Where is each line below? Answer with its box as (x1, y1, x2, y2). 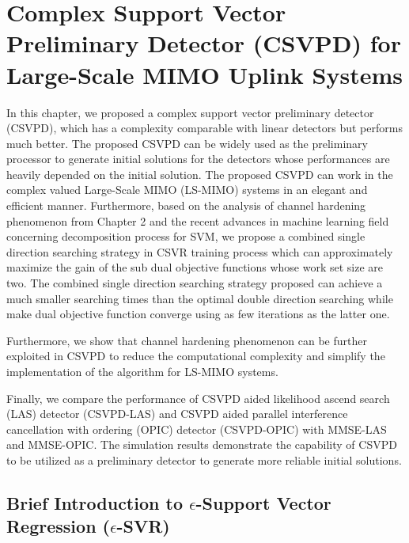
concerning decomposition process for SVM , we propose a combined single (6, 228, 365, 245)
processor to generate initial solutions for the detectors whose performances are (6, 150, 390, 167)
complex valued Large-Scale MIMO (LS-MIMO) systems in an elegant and (6, 181, 368, 198)
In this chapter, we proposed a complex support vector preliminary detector (6, 104, 374, 120)
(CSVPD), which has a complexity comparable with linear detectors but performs (6, 120, 403, 136)
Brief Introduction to (6, 490, 183, 515)
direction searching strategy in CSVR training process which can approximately (6, 243, 393, 260)
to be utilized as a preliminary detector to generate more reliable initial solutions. (6, 451, 402, 468)
